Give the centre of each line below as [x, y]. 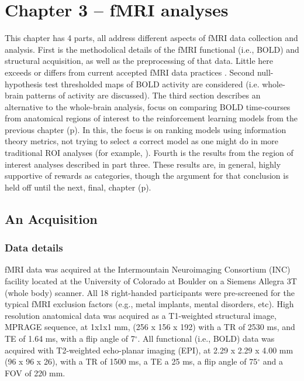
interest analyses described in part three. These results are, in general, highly [143, 164]
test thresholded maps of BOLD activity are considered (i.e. [152, 84]
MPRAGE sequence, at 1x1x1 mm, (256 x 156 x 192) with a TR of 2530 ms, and [150, 327]
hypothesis [24, 84]
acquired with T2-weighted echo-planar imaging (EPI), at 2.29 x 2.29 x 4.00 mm [149, 350]
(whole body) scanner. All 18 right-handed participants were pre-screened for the [150, 292]
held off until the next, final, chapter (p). [78, 187]
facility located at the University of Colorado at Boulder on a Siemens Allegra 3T [151, 281]
